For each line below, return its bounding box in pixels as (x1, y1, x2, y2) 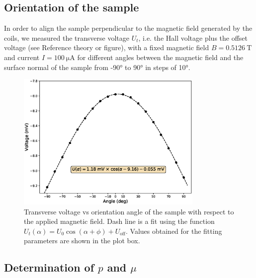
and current (4, 52, 40, 62)
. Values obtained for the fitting (126, 225, 222, 236)
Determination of (4, 260, 94, 275)
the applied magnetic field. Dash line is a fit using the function (24, 216, 215, 226)
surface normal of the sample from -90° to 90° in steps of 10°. (4, 62, 190, 72)
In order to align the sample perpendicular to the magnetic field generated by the (4, 23, 253, 33)
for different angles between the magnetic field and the (77, 52, 244, 62)
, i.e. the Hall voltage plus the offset (138, 32, 248, 43)
